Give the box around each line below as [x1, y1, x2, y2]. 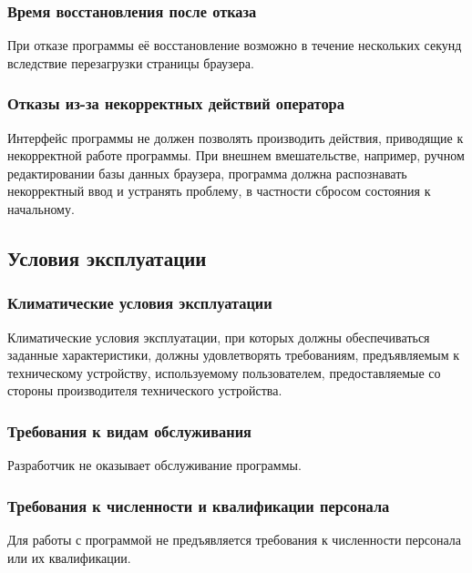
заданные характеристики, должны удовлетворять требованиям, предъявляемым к [7, 345, 460, 364]
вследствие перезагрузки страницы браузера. [7, 53, 254, 72]
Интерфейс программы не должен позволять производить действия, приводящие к [7, 128, 464, 147]
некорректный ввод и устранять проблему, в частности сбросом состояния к [7, 181, 431, 200]
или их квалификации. [7, 547, 131, 567]
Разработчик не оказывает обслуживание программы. [7, 455, 302, 475]
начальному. [7, 200, 75, 218]
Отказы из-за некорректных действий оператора [7, 92, 344, 115]
